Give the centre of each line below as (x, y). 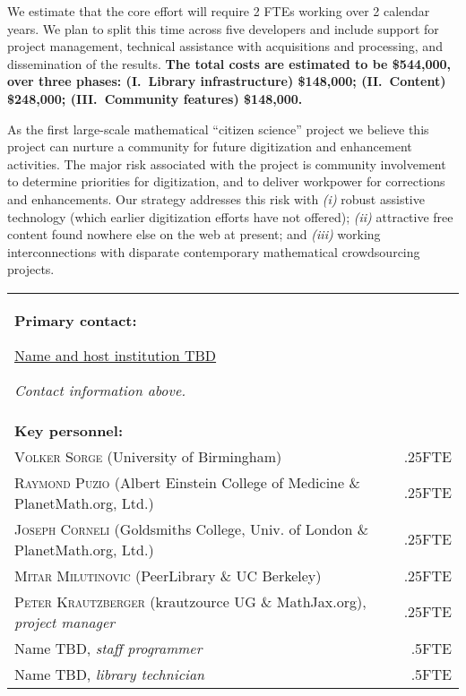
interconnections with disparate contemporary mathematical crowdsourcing (214, 251)
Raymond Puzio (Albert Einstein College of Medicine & (187, 482)
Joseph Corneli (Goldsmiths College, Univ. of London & (192, 528)
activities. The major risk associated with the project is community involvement (227, 163)
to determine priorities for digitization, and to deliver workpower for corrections (226, 181)
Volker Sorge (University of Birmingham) (148, 456)
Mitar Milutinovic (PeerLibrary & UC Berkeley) (168, 575)
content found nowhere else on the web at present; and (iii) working (194, 234)
